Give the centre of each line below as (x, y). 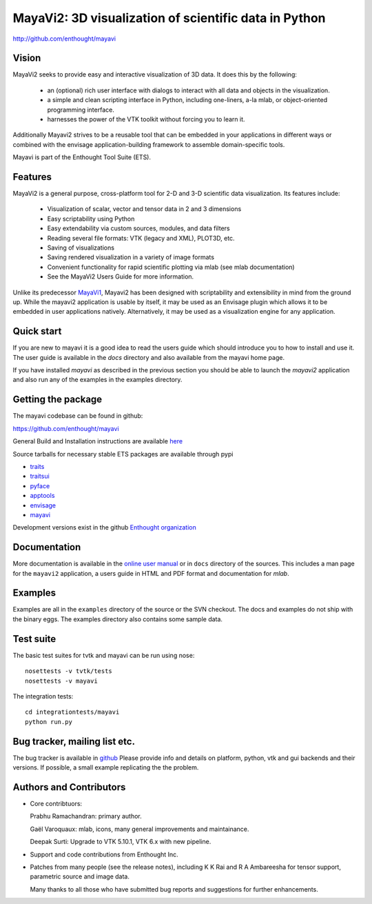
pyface (40, 485)
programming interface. (81, 110)
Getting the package (58, 400)
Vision (27, 58)
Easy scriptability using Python (91, 219)
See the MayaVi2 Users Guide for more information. (121, 277)
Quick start (37, 331)
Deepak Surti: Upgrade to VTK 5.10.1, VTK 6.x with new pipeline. (121, 842)
